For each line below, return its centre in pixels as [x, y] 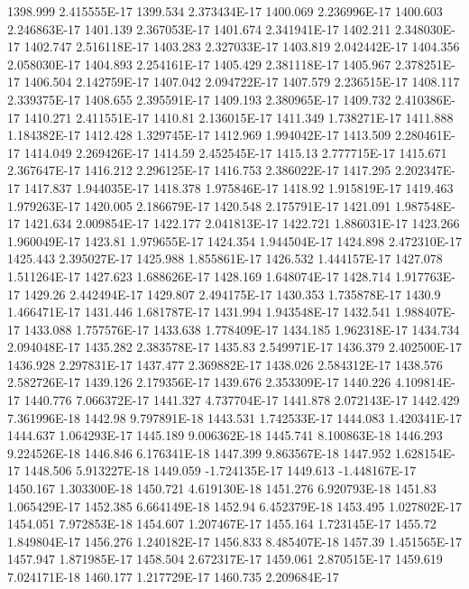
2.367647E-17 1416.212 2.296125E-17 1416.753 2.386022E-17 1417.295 [199, 170]
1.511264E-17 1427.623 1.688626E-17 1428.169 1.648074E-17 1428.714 [199, 276]
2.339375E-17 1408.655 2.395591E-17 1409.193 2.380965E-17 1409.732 [199, 99]
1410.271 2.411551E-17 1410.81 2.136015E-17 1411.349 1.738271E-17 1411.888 [239, 117]
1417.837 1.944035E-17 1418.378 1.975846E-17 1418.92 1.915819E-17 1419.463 [239, 187]
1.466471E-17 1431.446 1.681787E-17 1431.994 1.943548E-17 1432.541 [199, 312]
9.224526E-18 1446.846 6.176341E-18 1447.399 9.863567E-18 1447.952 [199, 452]
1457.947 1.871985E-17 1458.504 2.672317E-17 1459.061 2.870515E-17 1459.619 [225, 559]
